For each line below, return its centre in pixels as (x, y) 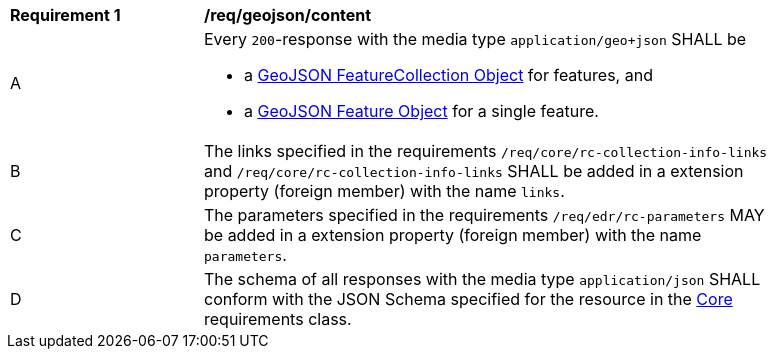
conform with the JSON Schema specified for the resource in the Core (468, 299)
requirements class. (278, 319)
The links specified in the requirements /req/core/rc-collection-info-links (486, 151)
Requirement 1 (65, 15)
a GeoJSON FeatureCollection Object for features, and (448, 75)
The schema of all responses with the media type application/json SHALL (482, 279)
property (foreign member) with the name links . (384, 191)
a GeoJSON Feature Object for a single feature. (421, 111)
